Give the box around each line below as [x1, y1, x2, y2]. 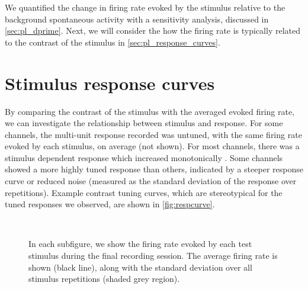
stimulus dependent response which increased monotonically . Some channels [5, 151, 283, 163]
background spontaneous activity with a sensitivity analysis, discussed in [5, 12, 269, 25]
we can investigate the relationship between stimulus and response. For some [5, 117, 283, 129]
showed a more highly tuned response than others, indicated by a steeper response [5, 163, 303, 175]
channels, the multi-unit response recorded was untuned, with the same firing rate [5, 128, 302, 140]
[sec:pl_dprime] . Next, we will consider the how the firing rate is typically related [5, 24, 300, 37]
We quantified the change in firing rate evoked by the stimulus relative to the [5, 1, 285, 13]
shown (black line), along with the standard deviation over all [28, 261, 252, 273]
